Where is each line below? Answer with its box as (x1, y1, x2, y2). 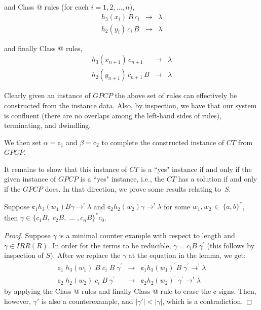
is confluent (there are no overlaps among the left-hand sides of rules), (4, 110, 222, 120)
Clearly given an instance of (4, 90, 91, 101)
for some (164, 201, 191, 211)
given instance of (4, 173, 56, 184)
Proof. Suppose (4, 230, 51, 241)
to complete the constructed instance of (101, 137, 225, 147)
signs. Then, (218, 286, 256, 296)
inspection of (4, 250, 44, 260)
